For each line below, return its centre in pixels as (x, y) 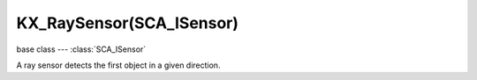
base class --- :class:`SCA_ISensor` (81, 49)
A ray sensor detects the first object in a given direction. (118, 65)
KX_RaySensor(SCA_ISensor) (127, 23)
